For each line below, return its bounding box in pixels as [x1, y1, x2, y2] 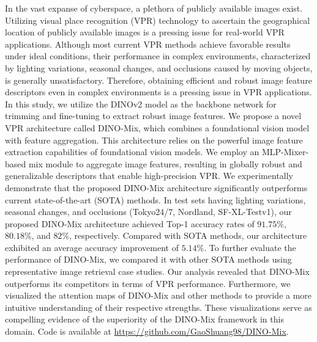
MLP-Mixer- [261, 145, 309, 158]
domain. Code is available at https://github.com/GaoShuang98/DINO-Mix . [5, 325, 289, 338]
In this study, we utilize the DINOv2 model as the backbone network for [5, 97, 277, 110]
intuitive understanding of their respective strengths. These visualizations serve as [5, 300, 312, 313]
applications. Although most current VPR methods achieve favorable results [5, 37, 291, 50]
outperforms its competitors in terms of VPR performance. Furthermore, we [5, 277, 291, 289]
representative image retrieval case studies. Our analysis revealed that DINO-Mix [5, 265, 310, 278]
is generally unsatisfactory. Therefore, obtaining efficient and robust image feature [5, 73, 312, 86]
